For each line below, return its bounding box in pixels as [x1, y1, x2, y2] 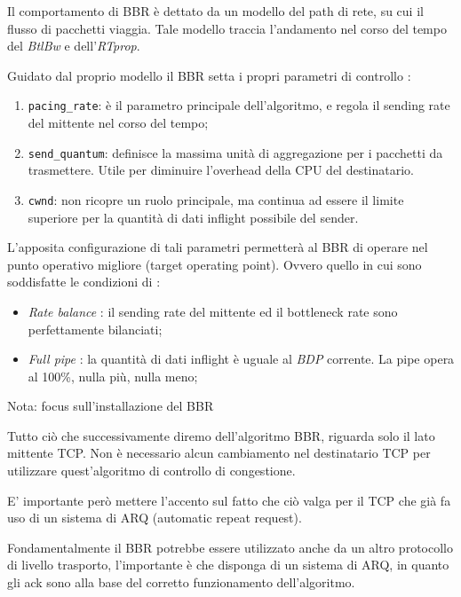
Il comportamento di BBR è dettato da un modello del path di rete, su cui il [7, 2, 424, 20]
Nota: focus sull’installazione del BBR [7, 397, 214, 415]
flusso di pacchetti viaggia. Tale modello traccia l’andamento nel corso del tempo [7, 19, 447, 37]
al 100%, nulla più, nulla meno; [28, 366, 198, 385]
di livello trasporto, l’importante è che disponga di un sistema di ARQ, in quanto [7, 555, 449, 574]
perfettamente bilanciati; [28, 319, 163, 338]
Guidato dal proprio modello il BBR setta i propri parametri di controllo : [7, 66, 411, 84]
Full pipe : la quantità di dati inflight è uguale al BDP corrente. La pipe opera [28, 350, 455, 368]
